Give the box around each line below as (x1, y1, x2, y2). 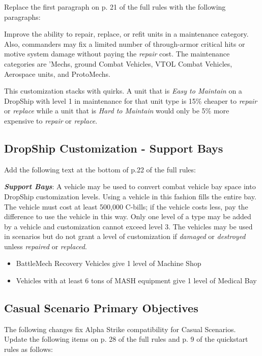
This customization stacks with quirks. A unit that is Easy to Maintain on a (4, 85, 242, 96)
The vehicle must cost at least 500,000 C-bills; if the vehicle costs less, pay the (4, 201, 248, 212)
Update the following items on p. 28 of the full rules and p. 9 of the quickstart (4, 334, 248, 344)
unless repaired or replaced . (4, 241, 87, 251)
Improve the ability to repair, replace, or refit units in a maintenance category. (4, 28, 249, 39)
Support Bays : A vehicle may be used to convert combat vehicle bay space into (4, 181, 256, 192)
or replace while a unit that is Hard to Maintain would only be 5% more (4, 105, 229, 116)
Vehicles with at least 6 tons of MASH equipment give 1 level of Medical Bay (16, 275, 257, 286)
